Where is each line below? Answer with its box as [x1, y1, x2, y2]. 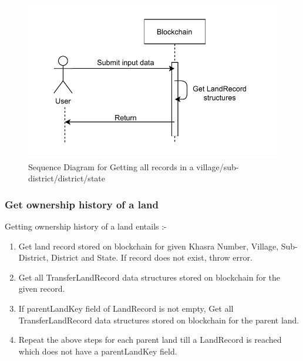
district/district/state [28, 172, 105, 184]
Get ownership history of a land [5, 197, 159, 211]
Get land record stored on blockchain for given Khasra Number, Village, [18, 239, 279, 252]
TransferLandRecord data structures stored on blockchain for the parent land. [18, 313, 299, 326]
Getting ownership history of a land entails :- [5, 220, 167, 232]
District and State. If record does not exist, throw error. [51, 251, 253, 264]
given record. [18, 282, 65, 295]
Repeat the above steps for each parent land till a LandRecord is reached [18, 333, 282, 346]
